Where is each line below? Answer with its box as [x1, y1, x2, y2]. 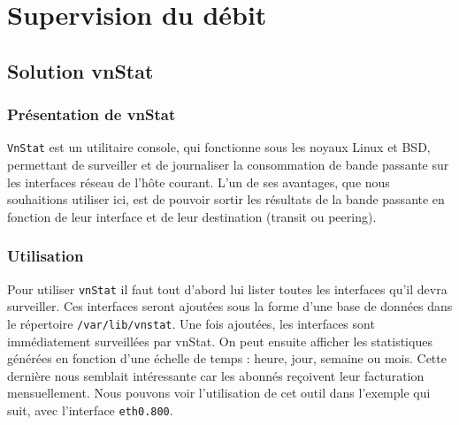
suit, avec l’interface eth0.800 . [7, 400, 173, 419]
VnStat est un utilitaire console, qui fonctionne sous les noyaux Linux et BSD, [7, 138, 431, 156]
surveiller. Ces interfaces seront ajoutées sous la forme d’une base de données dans [7, 297, 453, 315]
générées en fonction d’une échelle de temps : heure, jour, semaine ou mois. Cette [7, 349, 447, 368]
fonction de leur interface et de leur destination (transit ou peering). [7, 207, 377, 225]
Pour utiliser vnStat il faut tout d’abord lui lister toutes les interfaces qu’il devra [7, 279, 448, 298]
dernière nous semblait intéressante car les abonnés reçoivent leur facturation [7, 366, 425, 384]
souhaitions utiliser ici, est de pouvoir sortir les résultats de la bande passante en [7, 190, 445, 209]
